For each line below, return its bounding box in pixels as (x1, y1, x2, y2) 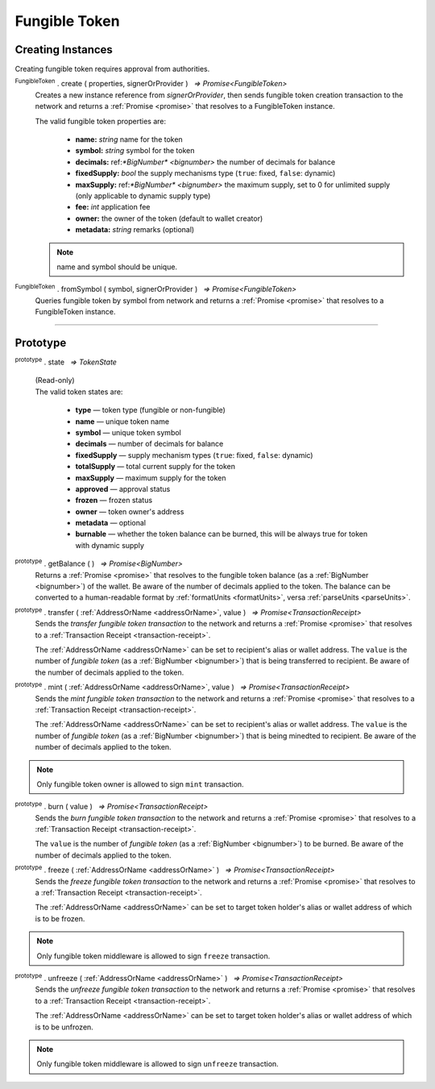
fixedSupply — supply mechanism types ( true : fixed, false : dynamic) (75, 450, 313, 459)
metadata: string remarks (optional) (75, 225, 195, 235)
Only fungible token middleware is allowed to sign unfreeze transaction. (36, 1059, 280, 1069)
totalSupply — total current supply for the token (75, 462, 235, 472)
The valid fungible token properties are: (35, 116, 167, 126)
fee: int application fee (75, 202, 151, 212)
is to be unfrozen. (35, 1022, 94, 1032)
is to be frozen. (35, 913, 85, 923)
